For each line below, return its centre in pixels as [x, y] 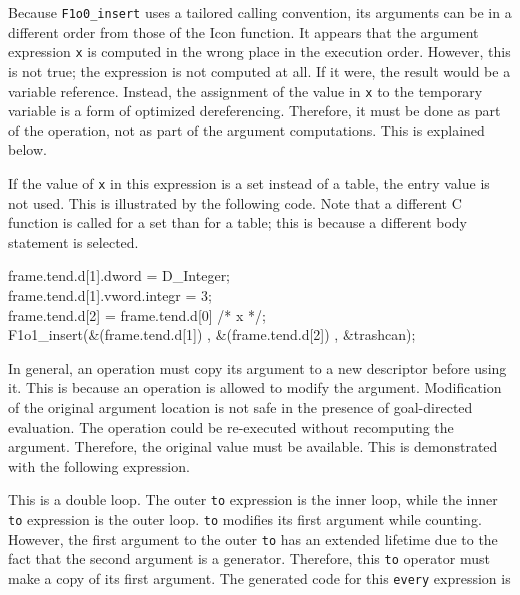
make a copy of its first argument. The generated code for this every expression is [259, 577]
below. [27, 149]
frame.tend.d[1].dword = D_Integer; [119, 275]
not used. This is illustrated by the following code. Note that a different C [235, 202]
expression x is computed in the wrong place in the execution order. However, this [259, 51]
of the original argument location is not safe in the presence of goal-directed [240, 406]
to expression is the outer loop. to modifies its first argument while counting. [245, 518]
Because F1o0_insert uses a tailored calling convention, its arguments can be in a [260, 12]
